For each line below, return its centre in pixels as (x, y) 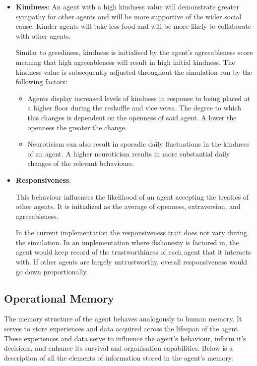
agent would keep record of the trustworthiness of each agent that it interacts (133, 252)
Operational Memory (59, 298)
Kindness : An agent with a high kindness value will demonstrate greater (127, 6)
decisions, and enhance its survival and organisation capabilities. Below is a (119, 348)
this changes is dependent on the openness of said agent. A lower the (132, 117)
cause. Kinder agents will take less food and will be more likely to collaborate (133, 26)
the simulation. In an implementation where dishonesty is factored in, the (127, 242)
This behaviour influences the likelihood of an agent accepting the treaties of (132, 196)
